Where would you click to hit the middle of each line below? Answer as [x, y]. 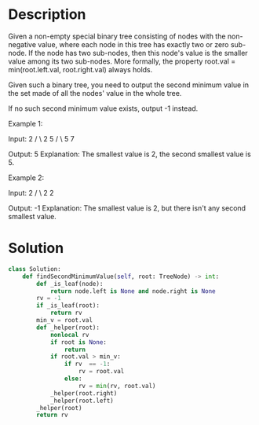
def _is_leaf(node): [70, 284]
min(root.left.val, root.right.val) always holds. [80, 69]
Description [47, 15]
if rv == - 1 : [87, 364]
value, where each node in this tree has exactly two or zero [133, 44]
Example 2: [26, 178]
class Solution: [35, 269]
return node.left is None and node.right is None [133, 291]
